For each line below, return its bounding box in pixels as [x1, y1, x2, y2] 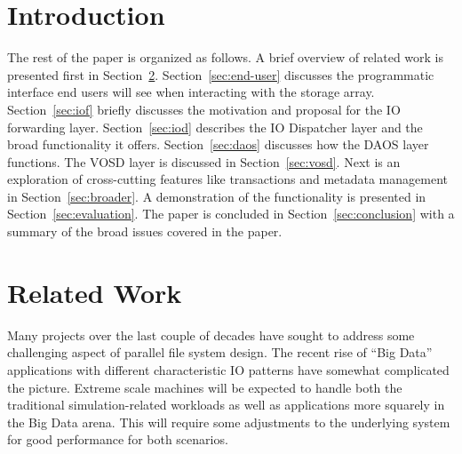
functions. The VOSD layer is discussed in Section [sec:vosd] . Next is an [7, 152, 401, 171]
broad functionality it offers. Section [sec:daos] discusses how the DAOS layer [7, 135, 429, 154]
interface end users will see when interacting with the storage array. [7, 83, 375, 101]
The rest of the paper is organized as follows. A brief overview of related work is [7, 48, 444, 67]
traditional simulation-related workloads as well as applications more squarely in [7, 395, 445, 414]
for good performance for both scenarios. [7, 430, 228, 449]
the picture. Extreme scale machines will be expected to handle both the [7, 378, 402, 396]
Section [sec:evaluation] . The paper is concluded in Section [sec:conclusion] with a [7, 204, 455, 223]
